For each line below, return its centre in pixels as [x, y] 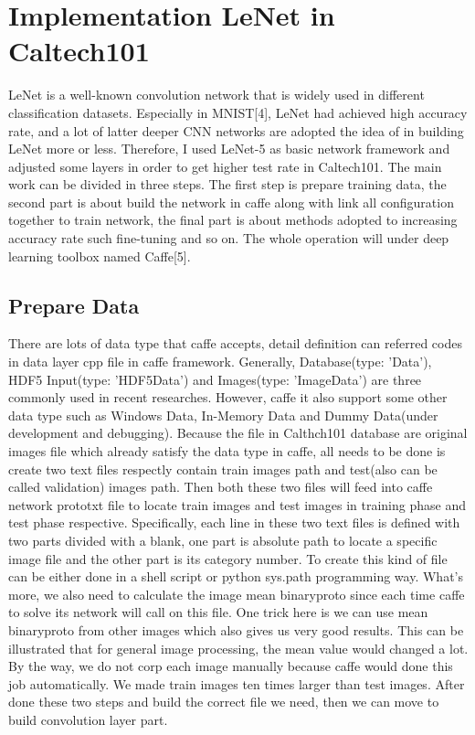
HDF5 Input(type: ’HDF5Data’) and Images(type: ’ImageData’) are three [215, 379]
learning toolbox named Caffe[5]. [100, 256]
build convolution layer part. [88, 719]
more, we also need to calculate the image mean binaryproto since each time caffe [237, 594]
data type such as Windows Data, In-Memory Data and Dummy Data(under [223, 415]
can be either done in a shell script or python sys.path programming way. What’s [236, 576]
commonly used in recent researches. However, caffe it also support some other [228, 397]
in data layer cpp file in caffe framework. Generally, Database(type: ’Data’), [220, 362]
